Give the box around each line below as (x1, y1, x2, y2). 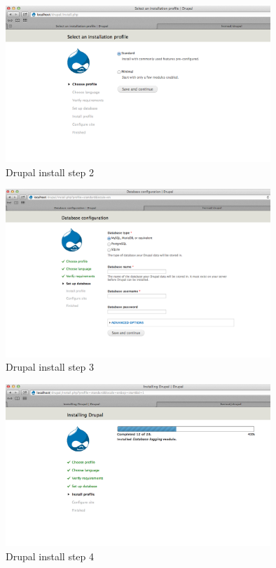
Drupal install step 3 (6, 359, 95, 374)
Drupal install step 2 (6, 164, 95, 179)
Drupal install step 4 (6, 548, 95, 563)
